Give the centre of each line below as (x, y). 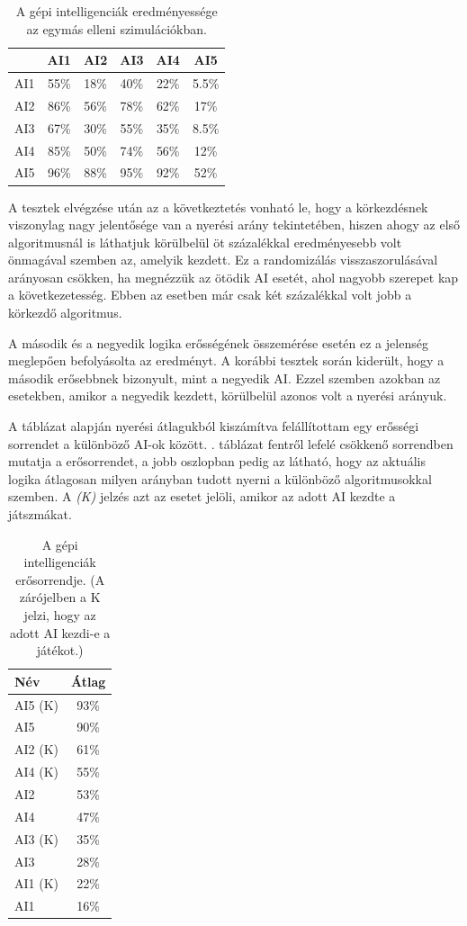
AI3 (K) (36, 838)
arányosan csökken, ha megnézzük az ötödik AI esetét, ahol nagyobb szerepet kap (233, 277)
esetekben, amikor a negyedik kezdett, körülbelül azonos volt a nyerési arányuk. (228, 396)
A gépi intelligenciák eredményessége (117, 11)
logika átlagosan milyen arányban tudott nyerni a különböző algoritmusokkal (220, 478)
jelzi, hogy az (60, 614)
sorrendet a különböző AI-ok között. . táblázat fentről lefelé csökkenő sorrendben (231, 443)
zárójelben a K (60, 597)
